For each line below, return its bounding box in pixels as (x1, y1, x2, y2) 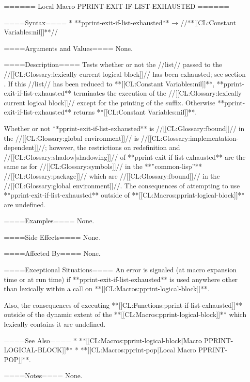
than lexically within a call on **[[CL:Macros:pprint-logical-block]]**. (4, 283, 209, 294)
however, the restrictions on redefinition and (49, 142, 180, 152)
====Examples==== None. (4, 216, 94, 226)
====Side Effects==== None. (4, 232, 100, 242)
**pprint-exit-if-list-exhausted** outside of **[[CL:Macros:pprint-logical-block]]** (4, 190, 245, 200)
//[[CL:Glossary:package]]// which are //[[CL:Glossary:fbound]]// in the (4, 170, 220, 181)
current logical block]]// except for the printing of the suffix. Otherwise (4, 97, 216, 107)
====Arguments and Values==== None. (4, 43, 133, 53)
